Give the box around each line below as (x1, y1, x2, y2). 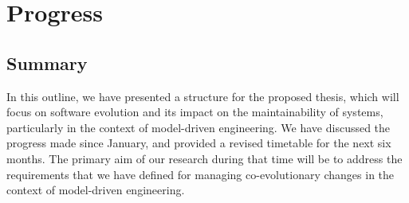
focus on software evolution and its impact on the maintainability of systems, (6, 103, 383, 120)
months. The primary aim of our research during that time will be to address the (6, 150, 403, 166)
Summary (6, 50, 88, 75)
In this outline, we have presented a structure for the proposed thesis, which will (6, 88, 399, 104)
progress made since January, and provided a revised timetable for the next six (6, 135, 391, 151)
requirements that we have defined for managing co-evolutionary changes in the (6, 166, 395, 182)
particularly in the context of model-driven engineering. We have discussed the (6, 119, 391, 135)
